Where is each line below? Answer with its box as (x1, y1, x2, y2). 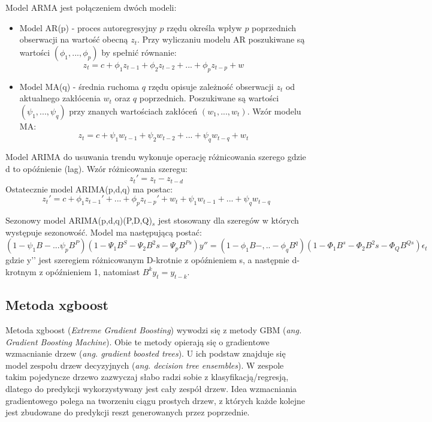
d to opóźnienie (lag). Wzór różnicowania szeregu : (5, 162, 188, 174)
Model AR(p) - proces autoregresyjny (19, 21, 157, 34)
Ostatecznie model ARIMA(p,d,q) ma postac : (5, 182, 173, 195)
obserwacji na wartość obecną (19, 33, 128, 46)
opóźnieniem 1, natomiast (46, 265, 140, 278)
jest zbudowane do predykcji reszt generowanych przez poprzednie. (5, 406, 250, 418)
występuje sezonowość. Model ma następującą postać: (5, 225, 202, 238)
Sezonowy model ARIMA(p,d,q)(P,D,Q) (5, 214, 152, 227)
